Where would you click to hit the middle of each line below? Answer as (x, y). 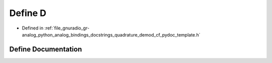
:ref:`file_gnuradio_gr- (67, 28)
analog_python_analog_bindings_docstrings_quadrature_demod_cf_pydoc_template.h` (111, 34)
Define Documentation (46, 49)
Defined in (33, 28)
